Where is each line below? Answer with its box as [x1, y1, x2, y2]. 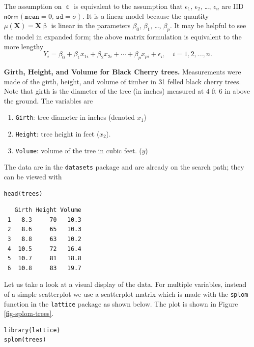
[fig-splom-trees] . [4, 308, 54, 318]
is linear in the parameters [51, 20, 131, 31]
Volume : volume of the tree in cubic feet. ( [15, 145, 142, 155]
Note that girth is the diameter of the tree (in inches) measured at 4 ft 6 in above [4, 86, 250, 96]
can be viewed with [4, 171, 62, 181]
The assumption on [4, 1, 62, 11]
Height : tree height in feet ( [15, 129, 100, 139]
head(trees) [4, 190, 43, 197]
